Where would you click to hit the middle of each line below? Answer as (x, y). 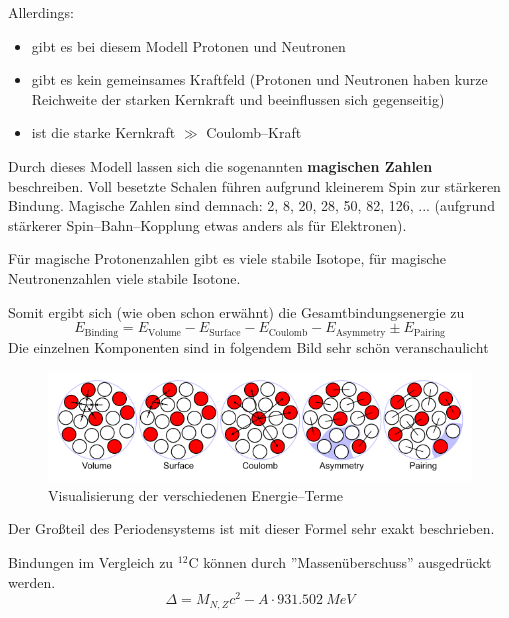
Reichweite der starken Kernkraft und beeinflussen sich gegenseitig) (238, 98)
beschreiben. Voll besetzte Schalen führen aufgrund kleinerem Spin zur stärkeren (254, 185)
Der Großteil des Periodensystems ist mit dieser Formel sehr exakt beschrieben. (251, 528)
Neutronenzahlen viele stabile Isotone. (124, 277)
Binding (101, 332)
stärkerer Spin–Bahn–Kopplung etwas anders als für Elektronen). (207, 224)
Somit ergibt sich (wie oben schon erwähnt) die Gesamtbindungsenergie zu (236, 311)
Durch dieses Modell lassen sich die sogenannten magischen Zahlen (220, 165)
